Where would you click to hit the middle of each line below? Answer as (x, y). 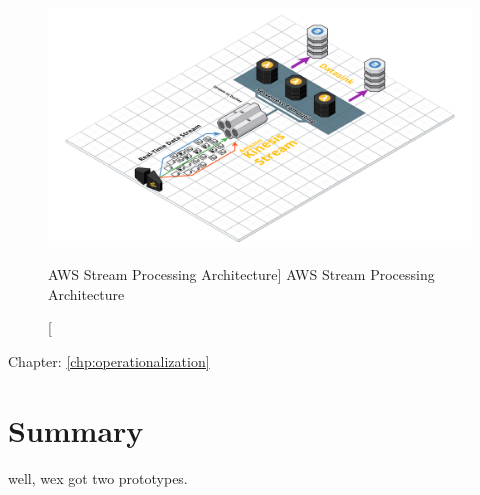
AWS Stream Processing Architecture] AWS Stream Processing (241, 274)
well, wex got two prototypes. (98, 477)
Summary (76, 429)
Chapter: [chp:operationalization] (109, 360)
